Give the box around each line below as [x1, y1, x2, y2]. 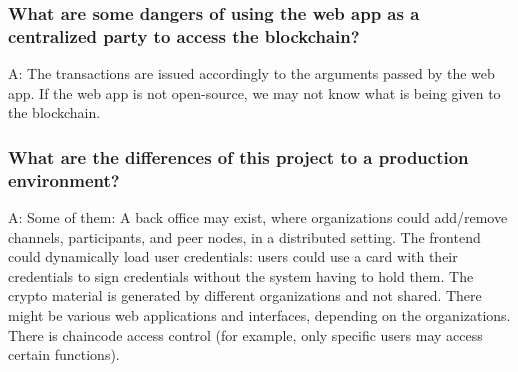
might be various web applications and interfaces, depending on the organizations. [8, 305, 511, 326]
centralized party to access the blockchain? [8, 23, 360, 48]
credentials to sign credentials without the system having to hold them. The [8, 265, 474, 286]
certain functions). [8, 344, 120, 365]
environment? [8, 167, 120, 192]
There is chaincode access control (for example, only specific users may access [8, 324, 483, 345]
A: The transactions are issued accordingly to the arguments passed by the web [8, 63, 495, 84]
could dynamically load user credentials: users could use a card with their [8, 246, 458, 267]
